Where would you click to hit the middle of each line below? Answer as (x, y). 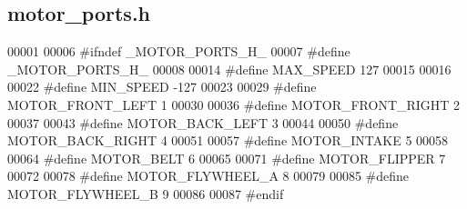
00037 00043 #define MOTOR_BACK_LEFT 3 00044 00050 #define (203, 122)
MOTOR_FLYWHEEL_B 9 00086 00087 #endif (146, 193)
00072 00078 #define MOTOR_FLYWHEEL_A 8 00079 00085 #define (208, 176)
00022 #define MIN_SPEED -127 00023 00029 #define (162, 87)
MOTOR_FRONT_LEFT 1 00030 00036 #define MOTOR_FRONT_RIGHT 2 (234, 104)
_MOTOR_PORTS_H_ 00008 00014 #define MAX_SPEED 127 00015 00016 (229, 69)
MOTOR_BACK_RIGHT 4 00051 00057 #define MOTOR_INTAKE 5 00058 (228, 140)
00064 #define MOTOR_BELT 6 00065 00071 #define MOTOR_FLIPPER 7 (227, 158)
